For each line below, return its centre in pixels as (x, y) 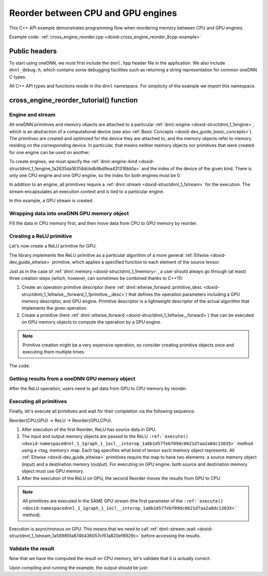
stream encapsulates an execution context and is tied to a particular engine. (87, 191)
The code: (20, 366)
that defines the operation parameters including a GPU (184, 294)
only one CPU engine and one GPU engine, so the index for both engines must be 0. (95, 175)
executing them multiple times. (54, 352)
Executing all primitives (38, 401)
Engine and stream (32, 114)
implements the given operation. (55, 308)
